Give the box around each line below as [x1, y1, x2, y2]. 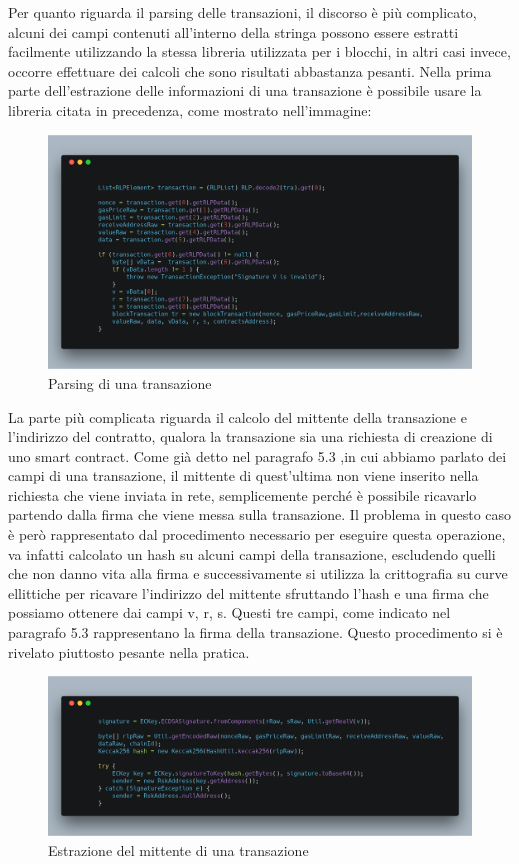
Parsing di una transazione [48, 372, 212, 393]
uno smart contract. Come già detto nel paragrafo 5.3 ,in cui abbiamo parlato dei [8, 445, 507, 466]
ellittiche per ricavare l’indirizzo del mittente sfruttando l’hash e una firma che [8, 582, 489, 603]
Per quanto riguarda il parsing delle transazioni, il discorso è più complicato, [8, 2, 477, 22]
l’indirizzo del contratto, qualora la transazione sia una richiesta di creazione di [8, 426, 493, 447]
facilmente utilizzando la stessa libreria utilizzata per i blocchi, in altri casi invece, [8, 41, 511, 62]
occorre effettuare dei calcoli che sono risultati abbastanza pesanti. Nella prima [8, 60, 492, 81]
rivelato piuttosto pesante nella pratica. [8, 641, 250, 662]
